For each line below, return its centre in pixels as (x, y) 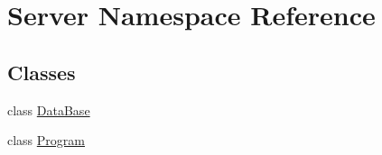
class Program (46, 140)
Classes (42, 72)
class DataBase (49, 109)
